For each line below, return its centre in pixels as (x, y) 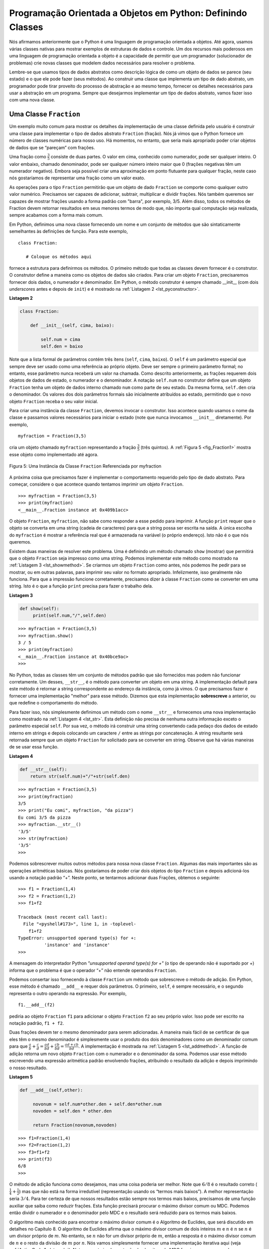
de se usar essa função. (34, 747)
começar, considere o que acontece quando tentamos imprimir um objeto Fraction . (96, 484)
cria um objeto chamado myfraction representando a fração (73, 447)
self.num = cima (61, 339)
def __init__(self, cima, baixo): (72, 325)
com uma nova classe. (32, 100)
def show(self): (40, 609)
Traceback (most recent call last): (63, 917)
